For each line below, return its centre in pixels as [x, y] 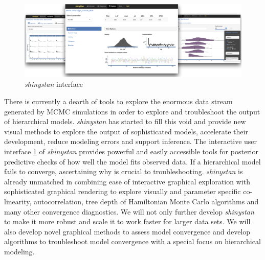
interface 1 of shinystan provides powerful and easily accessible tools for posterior [131, 151]
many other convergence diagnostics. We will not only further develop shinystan [129, 211]
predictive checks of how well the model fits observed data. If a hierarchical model [132, 161]
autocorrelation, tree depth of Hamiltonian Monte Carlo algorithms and [146, 201]
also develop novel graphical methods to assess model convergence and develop [127, 231]
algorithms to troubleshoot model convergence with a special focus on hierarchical [132, 241]
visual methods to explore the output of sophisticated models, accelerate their [126, 131]
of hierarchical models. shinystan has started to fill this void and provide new [125, 121]
